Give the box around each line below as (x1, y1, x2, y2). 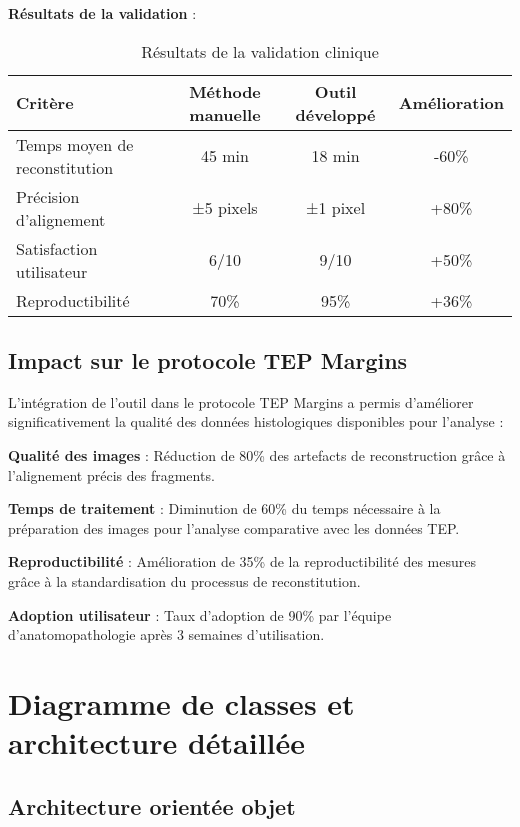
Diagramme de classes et (8, 682, 355, 723)
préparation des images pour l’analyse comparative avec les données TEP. (8, 517, 460, 538)
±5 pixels (192, 196, 258, 220)
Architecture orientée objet (8, 790, 296, 821)
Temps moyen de (16, 132, 134, 156)
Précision (16, 184, 80, 208)
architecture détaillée (8, 722, 306, 763)
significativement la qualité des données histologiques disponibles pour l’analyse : (8, 411, 504, 432)
